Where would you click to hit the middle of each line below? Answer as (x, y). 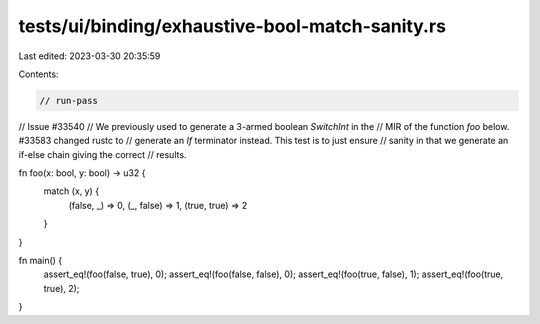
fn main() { (40, 261)
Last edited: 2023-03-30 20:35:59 (89, 56)
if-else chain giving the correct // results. (102, 154)
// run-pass (69, 100)
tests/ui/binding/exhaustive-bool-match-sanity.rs (232, 26)
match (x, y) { (71, 191)
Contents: (38, 74)
